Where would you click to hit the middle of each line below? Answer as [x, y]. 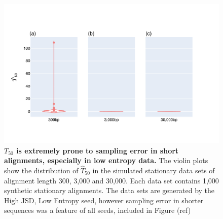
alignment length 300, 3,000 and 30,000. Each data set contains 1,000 [111, 180]
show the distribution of [41, 170]
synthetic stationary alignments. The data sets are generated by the [109, 190]
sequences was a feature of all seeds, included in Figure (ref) [98, 210]
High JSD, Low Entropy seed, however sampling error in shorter [104, 200]
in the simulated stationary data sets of [154, 170]
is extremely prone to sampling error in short [98, 150]
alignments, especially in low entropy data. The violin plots [106, 160]
